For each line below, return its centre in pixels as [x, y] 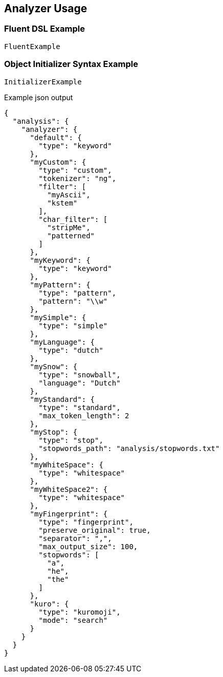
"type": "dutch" [71, 350]
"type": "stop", [71, 440]
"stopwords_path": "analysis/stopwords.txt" [129, 448]
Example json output [39, 97]
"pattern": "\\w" [73, 301]
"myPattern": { [60, 285]
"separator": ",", [75, 538]
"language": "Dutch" [80, 383]
